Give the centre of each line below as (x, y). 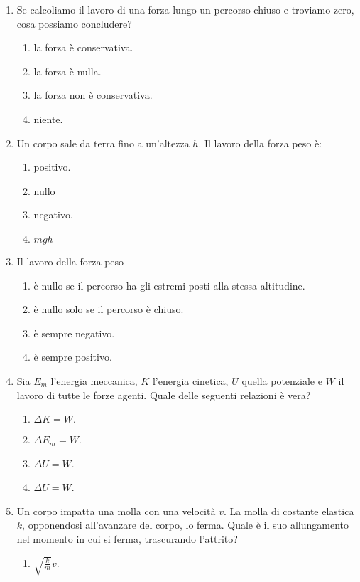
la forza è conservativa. (83, 47)
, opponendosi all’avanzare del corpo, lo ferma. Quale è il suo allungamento (186, 525)
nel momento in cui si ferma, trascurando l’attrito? (127, 539)
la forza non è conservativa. (93, 95)
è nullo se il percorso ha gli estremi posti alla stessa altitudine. (169, 285)
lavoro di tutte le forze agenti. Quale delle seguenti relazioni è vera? (164, 395)
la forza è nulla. (67, 71)
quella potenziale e (282, 380)
